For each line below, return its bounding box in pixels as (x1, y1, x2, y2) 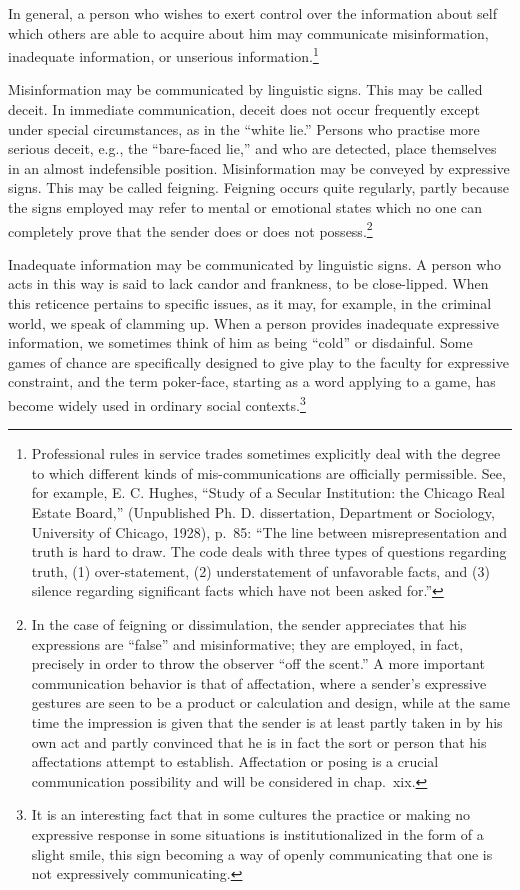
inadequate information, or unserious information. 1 (8, 43, 319, 66)
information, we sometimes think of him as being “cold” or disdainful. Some (8, 332, 473, 353)
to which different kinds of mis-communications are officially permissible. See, (31, 462, 506, 483)
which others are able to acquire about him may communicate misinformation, (8, 22, 489, 43)
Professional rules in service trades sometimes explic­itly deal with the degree (31, 443, 501, 464)
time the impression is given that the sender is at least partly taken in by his (31, 711, 503, 732)
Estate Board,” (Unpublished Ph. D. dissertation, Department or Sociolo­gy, (31, 502, 495, 523)
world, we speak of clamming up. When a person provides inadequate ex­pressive (8, 312, 499, 333)
